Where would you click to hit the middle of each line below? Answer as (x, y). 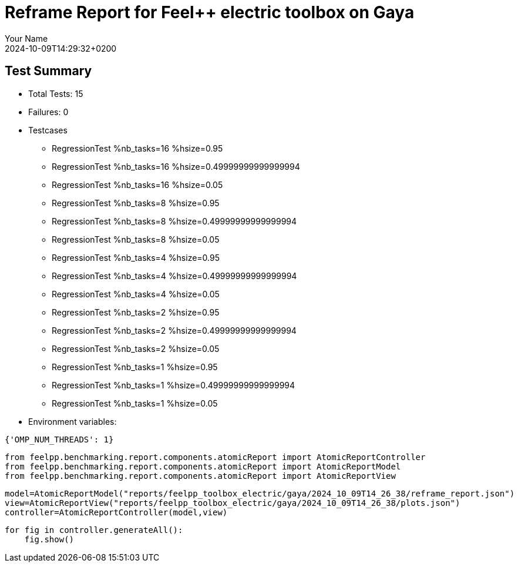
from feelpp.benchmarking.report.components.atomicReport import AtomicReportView (200, 476)
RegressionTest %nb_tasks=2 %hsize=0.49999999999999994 (174, 330)
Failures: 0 (48, 112)
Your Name (26, 38)
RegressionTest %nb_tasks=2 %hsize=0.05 (136, 348)
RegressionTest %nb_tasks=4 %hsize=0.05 (136, 294)
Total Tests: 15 (56, 93)
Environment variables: (73, 421)
